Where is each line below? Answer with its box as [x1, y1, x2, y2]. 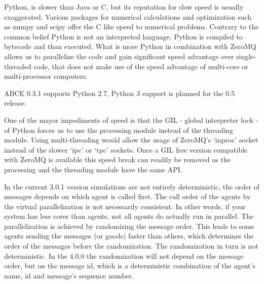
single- [236, 51, 256, 61]
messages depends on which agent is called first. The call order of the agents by [4, 191, 251, 202]
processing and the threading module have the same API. [4, 164, 182, 174]
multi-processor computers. [4, 71, 88, 81]
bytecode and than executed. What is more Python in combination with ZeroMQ [4, 41, 256, 52]
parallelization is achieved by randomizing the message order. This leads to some [4, 220, 255, 231]
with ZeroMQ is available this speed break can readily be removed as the [4, 154, 231, 165]
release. [4, 98, 27, 108]
